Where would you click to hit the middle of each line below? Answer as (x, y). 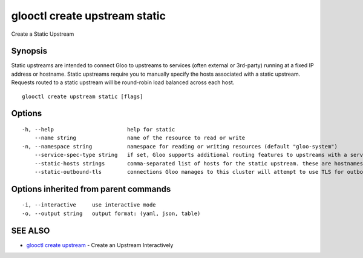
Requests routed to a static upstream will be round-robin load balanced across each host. (123, 82)
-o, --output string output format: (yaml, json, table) (111, 213)
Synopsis (29, 51)
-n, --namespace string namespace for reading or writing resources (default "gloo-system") (180, 146)
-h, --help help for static (99, 130)
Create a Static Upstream (43, 34)
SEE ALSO (31, 230)
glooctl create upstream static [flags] (83, 96)
